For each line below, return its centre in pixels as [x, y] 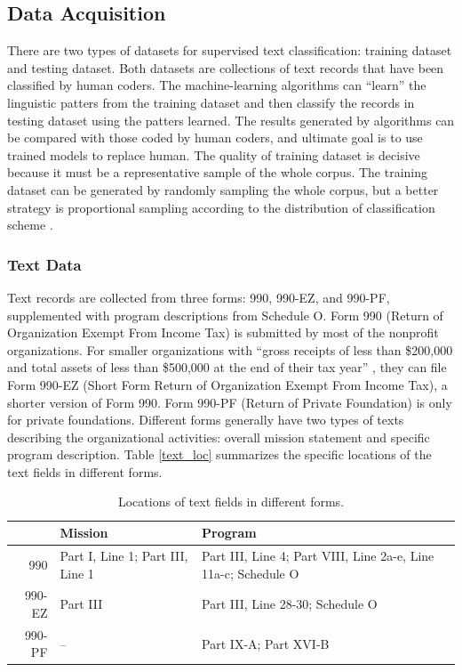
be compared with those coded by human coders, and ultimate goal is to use [215, 138]
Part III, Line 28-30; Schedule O [290, 604]
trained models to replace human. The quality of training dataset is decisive [214, 154]
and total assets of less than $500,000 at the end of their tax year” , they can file [227, 367]
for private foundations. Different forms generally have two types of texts [206, 420]
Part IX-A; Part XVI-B [266, 643]
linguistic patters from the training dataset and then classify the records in [211, 102]
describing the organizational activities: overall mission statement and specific [219, 437]
